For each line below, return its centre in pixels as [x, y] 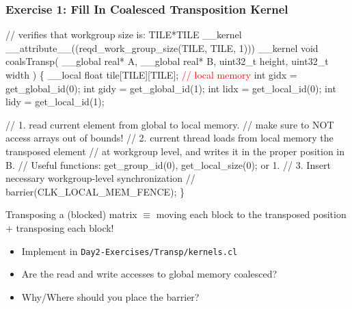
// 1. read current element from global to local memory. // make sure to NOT [170, 124]
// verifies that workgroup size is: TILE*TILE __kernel [124, 35]
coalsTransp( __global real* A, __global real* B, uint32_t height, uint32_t [167, 61]
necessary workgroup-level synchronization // [100, 178]
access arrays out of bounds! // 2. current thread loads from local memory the [170, 138]
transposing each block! [65, 227]
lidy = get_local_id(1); [55, 102]
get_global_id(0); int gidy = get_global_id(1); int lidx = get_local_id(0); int [171, 88]
